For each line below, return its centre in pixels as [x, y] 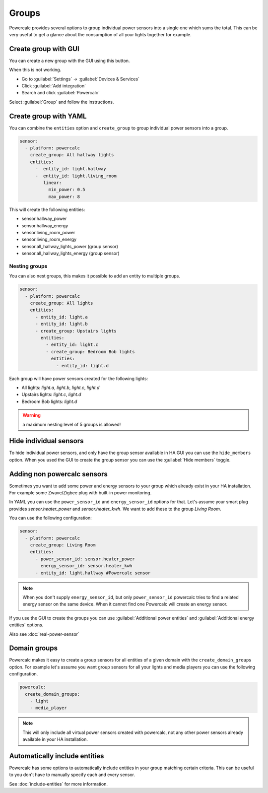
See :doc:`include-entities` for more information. [58, 784]
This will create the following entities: [47, 209]
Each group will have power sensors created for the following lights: [79, 378]
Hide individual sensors [46, 441]
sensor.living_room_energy [49, 239]
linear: [52, 183]
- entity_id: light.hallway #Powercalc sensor [93, 573]
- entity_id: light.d [83, 365]
